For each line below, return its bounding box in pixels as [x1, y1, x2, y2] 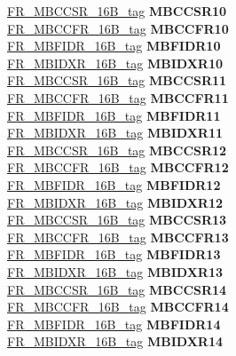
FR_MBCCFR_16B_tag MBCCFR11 [7, 88, 229, 107]
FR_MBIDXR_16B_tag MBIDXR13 [7, 262, 223, 281]
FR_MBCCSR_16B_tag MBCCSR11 [7, 71, 227, 90]
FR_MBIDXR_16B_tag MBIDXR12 [7, 193, 223, 211]
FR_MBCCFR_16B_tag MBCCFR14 [7, 297, 229, 316]
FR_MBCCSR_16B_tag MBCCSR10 [7, 2, 227, 20]
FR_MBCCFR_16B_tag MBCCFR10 [7, 19, 229, 37]
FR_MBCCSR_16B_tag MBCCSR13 [7, 210, 227, 229]
